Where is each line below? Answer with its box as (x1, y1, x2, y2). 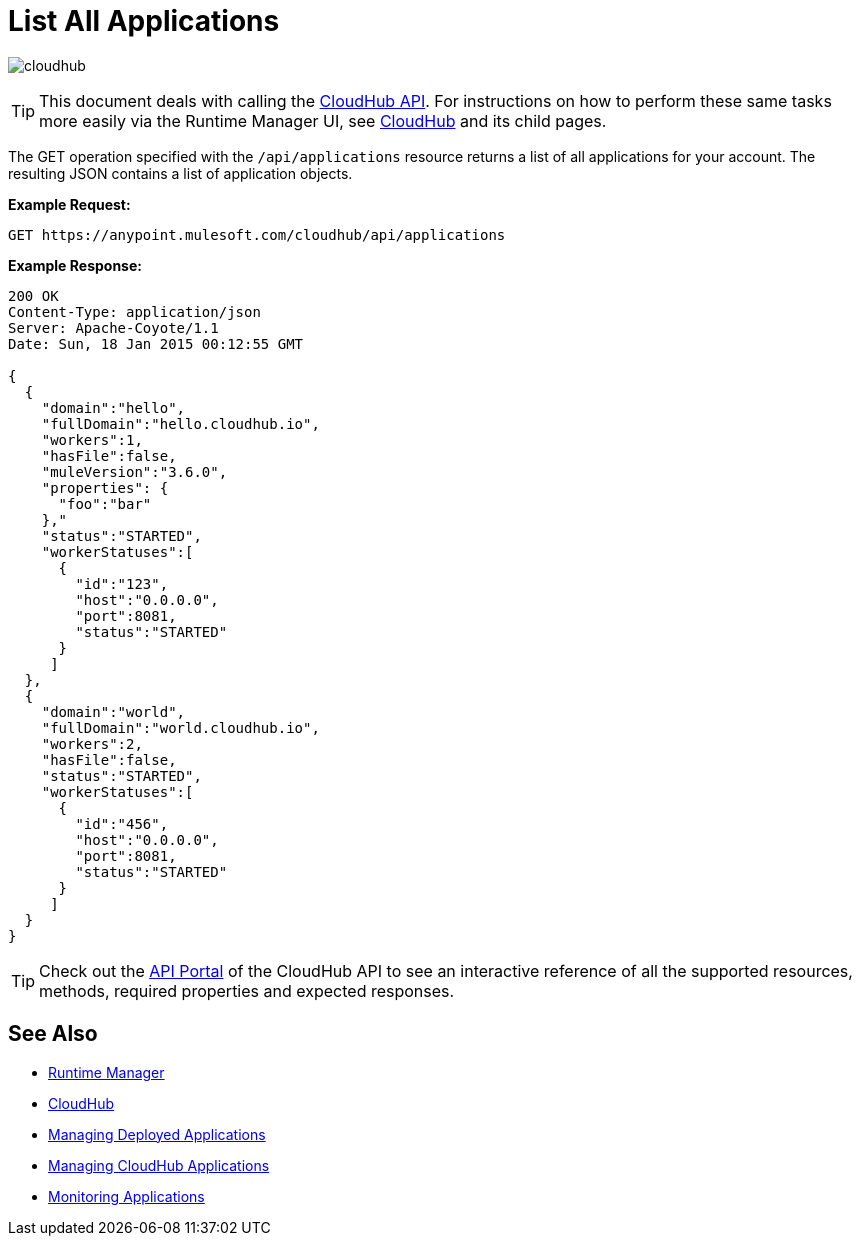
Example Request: (8, 195, 131, 213)
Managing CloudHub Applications (48, 1156, 270, 1174)
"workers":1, (41, 431, 143, 448)
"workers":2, (41, 735, 143, 752)
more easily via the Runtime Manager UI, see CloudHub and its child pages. (39, 110, 607, 131)
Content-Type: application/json (8, 303, 261, 320)
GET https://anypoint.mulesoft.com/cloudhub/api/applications (8, 226, 506, 243)
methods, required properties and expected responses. (39, 980, 455, 1001)
